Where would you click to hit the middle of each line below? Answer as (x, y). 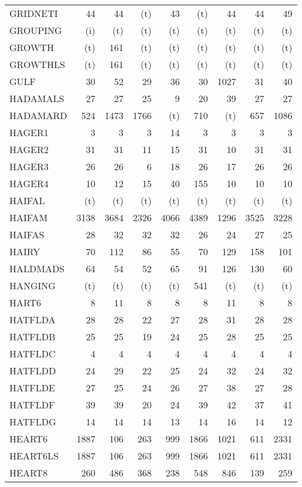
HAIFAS (27, 234)
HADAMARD (38, 115)
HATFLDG (33, 422)
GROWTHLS (37, 64)
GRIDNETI (34, 13)
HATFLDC (33, 354)
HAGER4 (29, 183)
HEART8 (28, 473)
